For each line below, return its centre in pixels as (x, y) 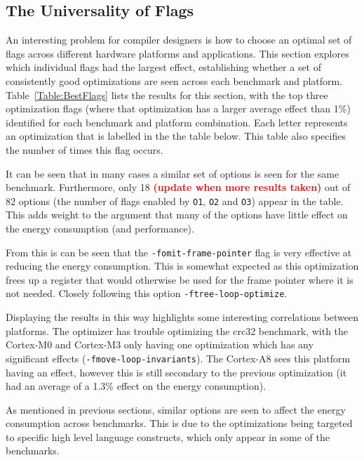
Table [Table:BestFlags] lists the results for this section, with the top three (167, 94)
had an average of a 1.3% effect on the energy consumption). (136, 386)
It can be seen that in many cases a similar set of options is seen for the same (173, 173)
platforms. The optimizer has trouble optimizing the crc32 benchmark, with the (177, 330)
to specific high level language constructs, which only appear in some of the (168, 436)
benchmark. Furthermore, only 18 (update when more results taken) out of (178, 187)
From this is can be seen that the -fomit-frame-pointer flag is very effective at (179, 252)
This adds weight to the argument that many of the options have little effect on (177, 215)
